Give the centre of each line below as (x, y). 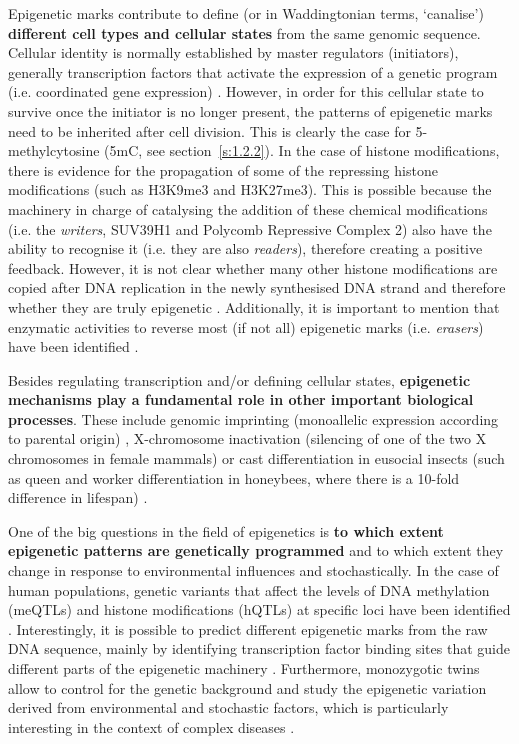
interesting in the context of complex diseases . (151, 726)
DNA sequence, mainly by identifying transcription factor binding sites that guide (259, 648)
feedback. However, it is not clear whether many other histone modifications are (253, 267)
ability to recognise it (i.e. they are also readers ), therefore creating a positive (245, 248)
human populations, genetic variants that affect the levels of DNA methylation (249, 589)
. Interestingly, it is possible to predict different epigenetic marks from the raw (248, 628)
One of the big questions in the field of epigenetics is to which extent (226, 530)
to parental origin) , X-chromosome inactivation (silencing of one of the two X (247, 438)
